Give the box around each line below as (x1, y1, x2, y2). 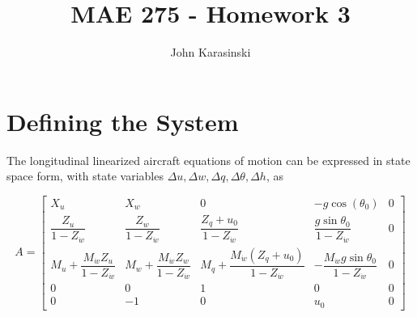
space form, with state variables (6, 167, 164, 184)
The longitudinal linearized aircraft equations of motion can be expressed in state (6, 151, 411, 168)
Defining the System (6, 104, 239, 137)
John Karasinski (170, 44, 251, 61)
